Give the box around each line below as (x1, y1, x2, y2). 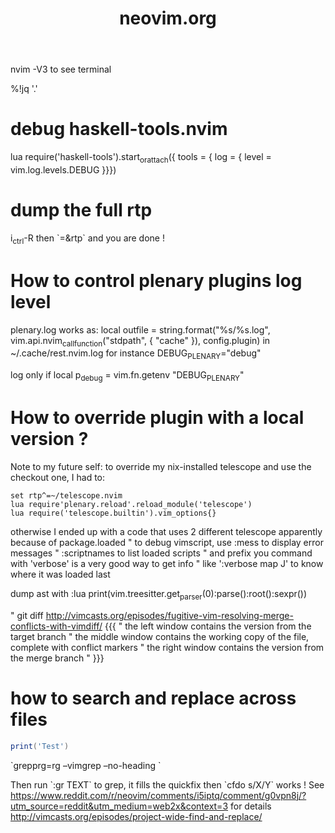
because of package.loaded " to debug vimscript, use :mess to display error (10, 536, 324, 548)
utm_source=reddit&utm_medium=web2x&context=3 (10, 800, 229, 812)
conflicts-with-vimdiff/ (10, 620, 103, 632)
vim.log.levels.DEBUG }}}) (10, 163, 117, 176)
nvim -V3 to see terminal (10, 63, 112, 76)
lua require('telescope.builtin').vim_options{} (10, 508, 217, 518)
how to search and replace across (10, 687, 297, 709)
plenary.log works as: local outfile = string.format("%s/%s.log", (10, 323, 271, 336)
